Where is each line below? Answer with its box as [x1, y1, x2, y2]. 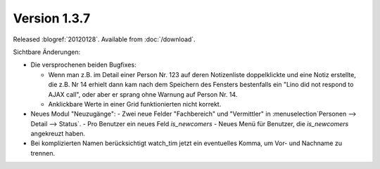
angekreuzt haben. [30, 130, 86, 138]
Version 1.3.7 [13, 11, 91, 26]
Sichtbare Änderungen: [13, 48, 81, 56]
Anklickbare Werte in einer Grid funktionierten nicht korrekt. [48, 100, 222, 108]
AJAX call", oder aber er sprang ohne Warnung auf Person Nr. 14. [48, 90, 238, 98]
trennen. [30, 149, 56, 157]
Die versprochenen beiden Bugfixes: [30, 60, 137, 69]
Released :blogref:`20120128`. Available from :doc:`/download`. [13, 35, 196, 43]
